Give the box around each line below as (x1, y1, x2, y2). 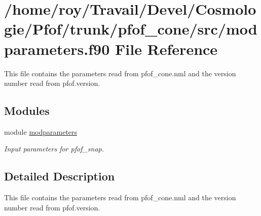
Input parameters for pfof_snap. (4, 143, 104, 154)
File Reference (115, 38, 218, 59)
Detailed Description (4, 168, 115, 184)
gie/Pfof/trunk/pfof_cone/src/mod (4, 18, 257, 39)
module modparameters (4, 126, 78, 137)
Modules (4, 103, 50, 118)
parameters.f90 (4, 38, 110, 59)
